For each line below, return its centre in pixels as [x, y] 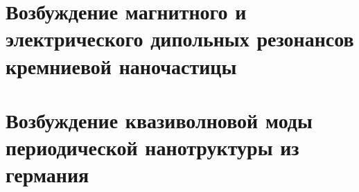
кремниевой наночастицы [121, 66]
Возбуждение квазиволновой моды [159, 120]
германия [47, 174]
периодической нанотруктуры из [152, 147]
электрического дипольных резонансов [180, 38]
